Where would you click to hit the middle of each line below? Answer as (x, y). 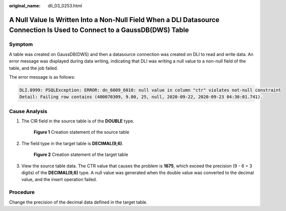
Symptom (21, 44)
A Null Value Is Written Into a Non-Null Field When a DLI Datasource (114, 20)
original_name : (25, 6)
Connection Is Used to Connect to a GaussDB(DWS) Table (99, 30)
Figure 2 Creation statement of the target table (81, 154)
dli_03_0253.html (65, 6)
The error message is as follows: (42, 77)
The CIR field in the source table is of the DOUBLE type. (78, 121)
